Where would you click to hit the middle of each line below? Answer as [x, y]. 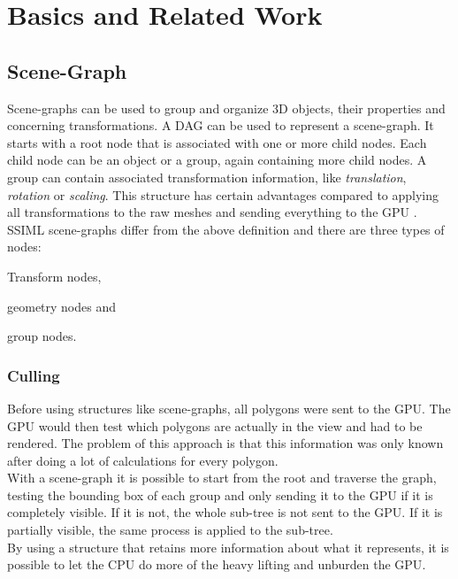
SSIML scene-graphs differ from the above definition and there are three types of [226, 229]
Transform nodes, [54, 276]
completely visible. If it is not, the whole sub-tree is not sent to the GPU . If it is [225, 512]
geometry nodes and [62, 306]
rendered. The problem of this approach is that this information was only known [225, 443]
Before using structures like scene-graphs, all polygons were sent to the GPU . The [229, 408]
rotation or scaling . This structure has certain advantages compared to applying [223, 194]
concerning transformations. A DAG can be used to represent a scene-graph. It [221, 125]
